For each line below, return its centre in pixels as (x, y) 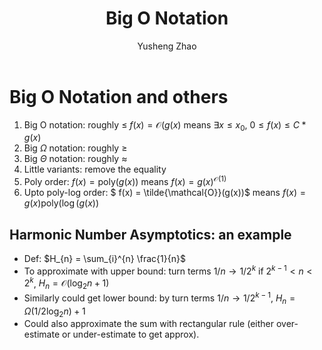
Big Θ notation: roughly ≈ (75, 159)
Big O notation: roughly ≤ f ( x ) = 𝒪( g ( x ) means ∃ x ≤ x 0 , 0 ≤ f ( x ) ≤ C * (165, 125)
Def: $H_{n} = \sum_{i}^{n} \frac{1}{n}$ (104, 258)
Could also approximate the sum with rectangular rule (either (149, 324)
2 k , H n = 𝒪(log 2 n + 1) (66, 283)
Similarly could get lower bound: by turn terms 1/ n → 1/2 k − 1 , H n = (159, 298)
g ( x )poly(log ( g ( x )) (61, 203)
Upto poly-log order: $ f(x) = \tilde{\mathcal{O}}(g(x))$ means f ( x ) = (164, 193)
